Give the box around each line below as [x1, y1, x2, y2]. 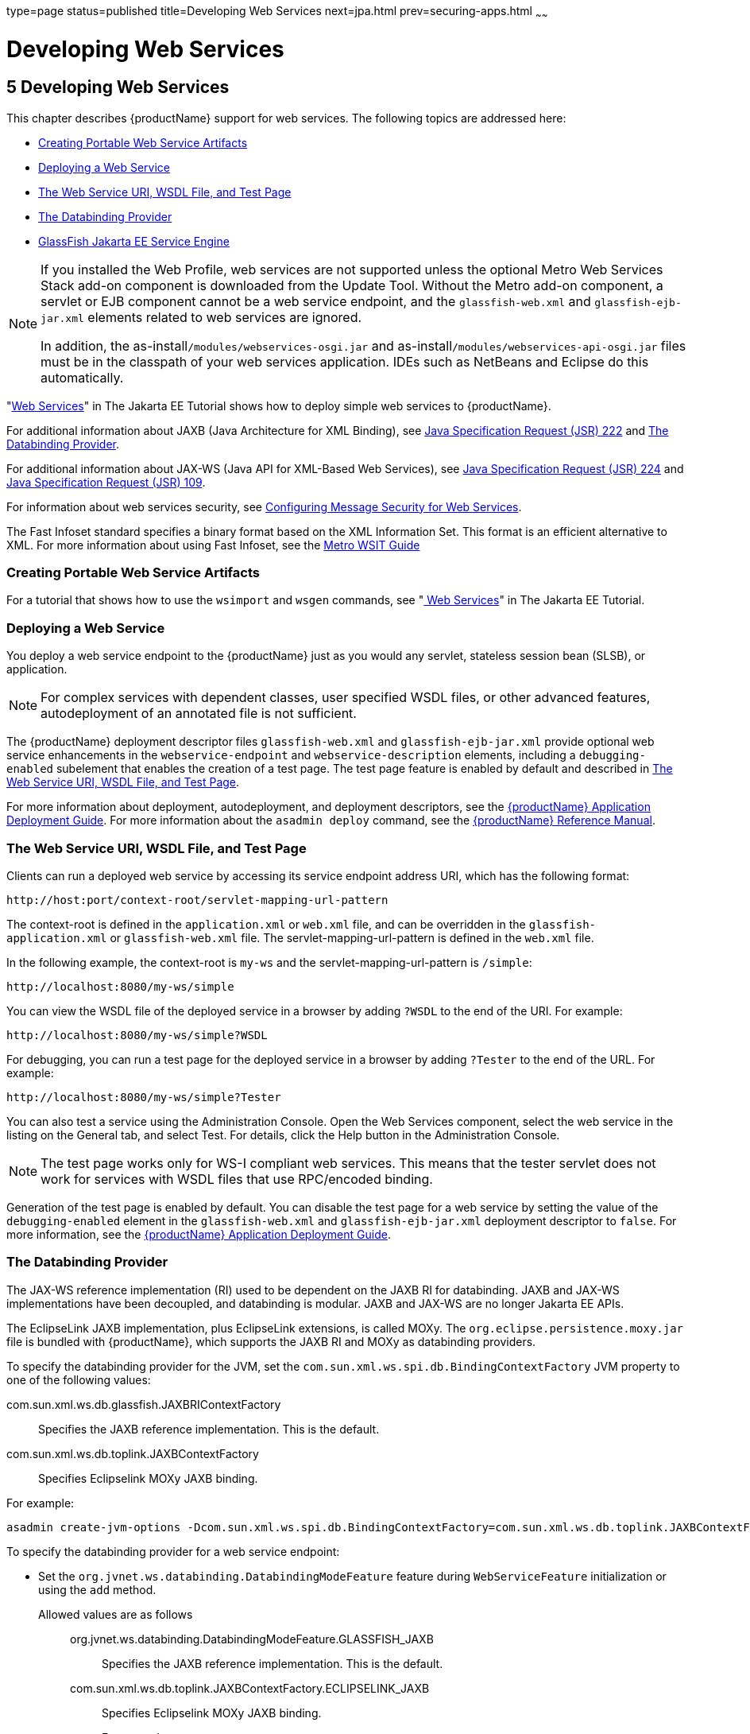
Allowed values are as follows [38, 1607, 193, 1621]
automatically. [41, 369, 124, 386]
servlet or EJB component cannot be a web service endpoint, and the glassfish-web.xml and [41, 293, 591, 309]
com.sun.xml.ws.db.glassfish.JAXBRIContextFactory [6, 1397, 281, 1411]
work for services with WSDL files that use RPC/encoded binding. [41, 1170, 433, 1187]
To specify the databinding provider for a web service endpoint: [6, 1544, 340, 1558]
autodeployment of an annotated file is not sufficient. [41, 705, 357, 722]
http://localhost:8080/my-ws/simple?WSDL [6, 1028, 268, 1042]
